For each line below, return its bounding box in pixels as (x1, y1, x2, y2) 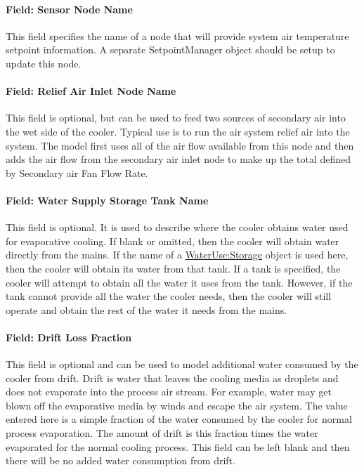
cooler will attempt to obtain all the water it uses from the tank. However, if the (6, 275, 353, 289)
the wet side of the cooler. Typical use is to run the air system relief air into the (6, 124, 350, 138)
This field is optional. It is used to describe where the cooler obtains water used (6, 220, 349, 235)
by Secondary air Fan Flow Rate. (6, 165, 148, 180)
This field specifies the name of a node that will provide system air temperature (6, 28, 349, 43)
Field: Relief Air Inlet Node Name (6, 84, 176, 98)
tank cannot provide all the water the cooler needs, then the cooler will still (6, 289, 332, 303)
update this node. (6, 55, 82, 70)
